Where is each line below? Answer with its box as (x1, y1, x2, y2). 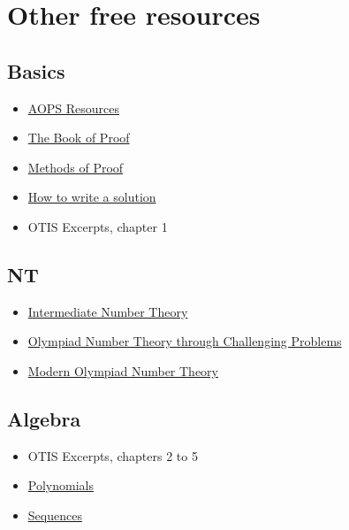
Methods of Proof (27, 157, 124, 176)
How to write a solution (27, 188, 156, 206)
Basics (7, 57, 65, 84)
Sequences (27, 505, 82, 524)
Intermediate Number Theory (27, 302, 188, 320)
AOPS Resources (27, 98, 120, 117)
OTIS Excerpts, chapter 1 (27, 217, 168, 235)
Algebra (7, 404, 81, 432)
